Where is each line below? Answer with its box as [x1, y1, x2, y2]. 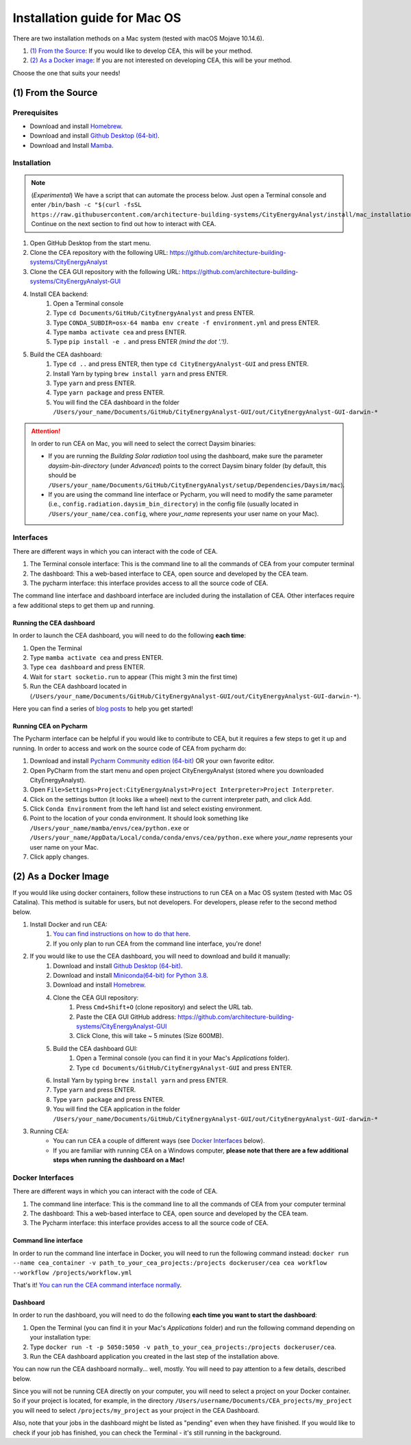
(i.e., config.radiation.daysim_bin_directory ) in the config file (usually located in [48, 500, 299, 508]
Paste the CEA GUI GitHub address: [76, 1013, 177, 1021]
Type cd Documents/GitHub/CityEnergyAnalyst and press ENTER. [53, 309, 256, 317]
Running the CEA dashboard [12, 619, 95, 627]
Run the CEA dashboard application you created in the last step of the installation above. [29, 1352, 279, 1360]
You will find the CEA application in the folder [53, 1105, 181, 1113]
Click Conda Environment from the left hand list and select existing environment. [29, 805, 262, 813]
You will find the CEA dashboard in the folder [53, 398, 179, 406]
